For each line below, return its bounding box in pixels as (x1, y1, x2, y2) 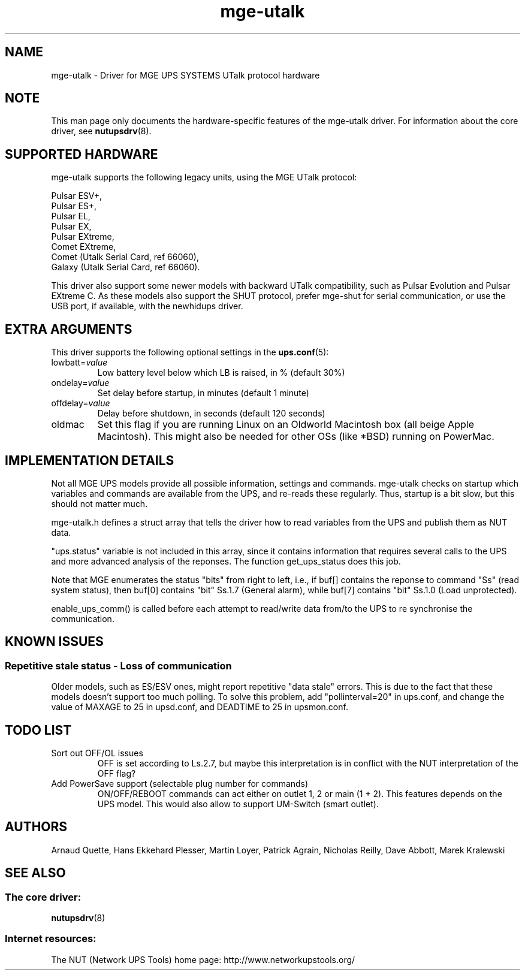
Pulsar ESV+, (51, 191, 102, 201)
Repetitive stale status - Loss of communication (5, 659, 232, 672)
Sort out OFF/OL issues (51, 748, 143, 759)
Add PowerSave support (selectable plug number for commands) (51, 778, 309, 789)
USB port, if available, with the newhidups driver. (51, 301, 243, 312)
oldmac (51, 418, 85, 431)
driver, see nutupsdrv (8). (51, 126, 152, 137)
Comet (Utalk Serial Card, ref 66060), (51, 252, 199, 262)
